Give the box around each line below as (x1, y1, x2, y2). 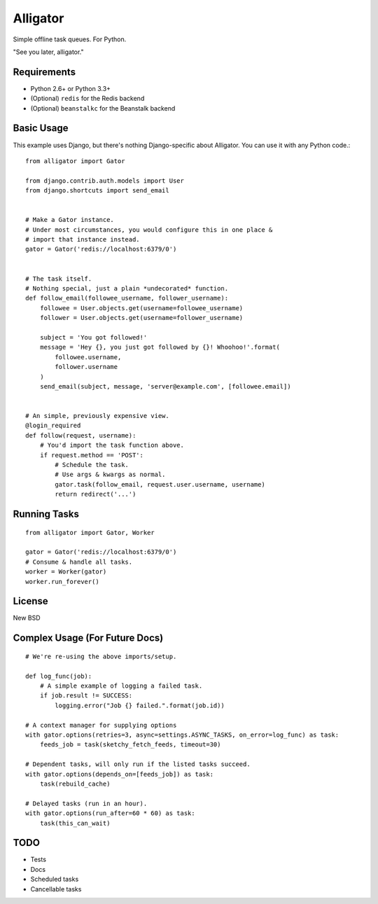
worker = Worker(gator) (25, 568, 107, 576)
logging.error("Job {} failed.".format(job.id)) (55, 701, 225, 709)
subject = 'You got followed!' (39, 333, 148, 341)
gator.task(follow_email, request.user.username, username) (55, 480, 265, 488)
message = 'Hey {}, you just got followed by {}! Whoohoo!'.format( (39, 343, 280, 352)
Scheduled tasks (30, 875, 79, 884)
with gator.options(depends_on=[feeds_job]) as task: (25, 770, 213, 778)
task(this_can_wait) (39, 819, 111, 827)
